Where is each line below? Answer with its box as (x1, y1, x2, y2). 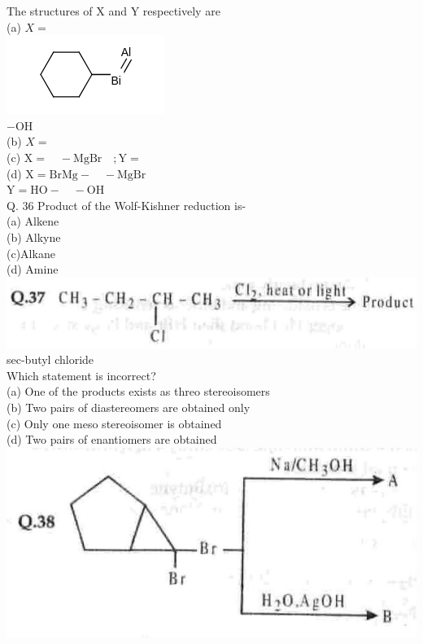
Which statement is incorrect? (7, 366, 156, 383)
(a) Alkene (7, 212, 59, 230)
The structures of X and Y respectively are (7, 2, 220, 19)
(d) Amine (7, 261, 59, 278)
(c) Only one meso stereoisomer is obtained (7, 414, 222, 432)
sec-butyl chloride (7, 351, 94, 368)
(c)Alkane (7, 244, 55, 261)
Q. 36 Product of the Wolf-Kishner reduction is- (7, 196, 246, 213)
